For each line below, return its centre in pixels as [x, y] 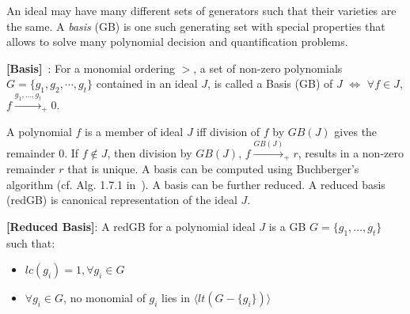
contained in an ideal [147, 83]
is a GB [287, 226]
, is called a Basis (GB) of [270, 83]
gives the [356, 132]
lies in [176, 298]
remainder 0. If [43, 152]
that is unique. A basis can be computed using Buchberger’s [213, 169]
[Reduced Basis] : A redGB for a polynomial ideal [131, 226]
